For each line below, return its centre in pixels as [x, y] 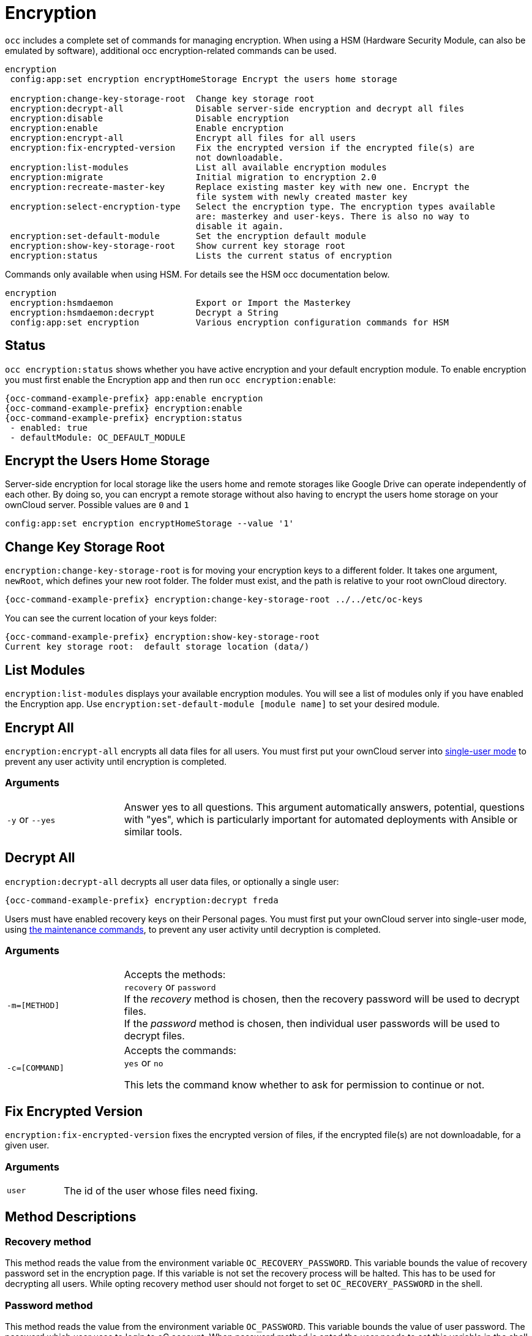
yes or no [144, 1063]
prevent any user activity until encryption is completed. [116, 761]
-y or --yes [31, 819]
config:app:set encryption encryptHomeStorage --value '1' [150, 524]
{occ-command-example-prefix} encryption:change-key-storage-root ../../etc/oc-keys [214, 600]
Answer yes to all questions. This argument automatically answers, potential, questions [324, 807]
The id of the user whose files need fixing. [161, 1190]
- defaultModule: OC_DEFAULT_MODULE [98, 437]
